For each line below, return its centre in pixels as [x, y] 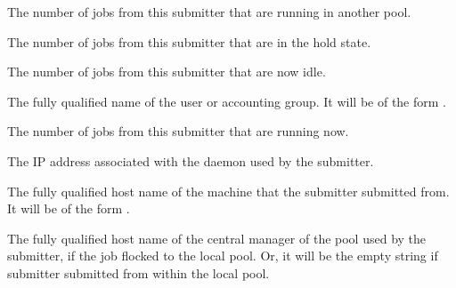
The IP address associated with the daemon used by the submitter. [191, 160]
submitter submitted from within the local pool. [138, 272]
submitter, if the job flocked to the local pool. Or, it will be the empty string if [223, 256]
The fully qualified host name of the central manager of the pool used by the [217, 238]
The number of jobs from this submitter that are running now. [178, 131]
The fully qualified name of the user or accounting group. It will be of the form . [227, 101]
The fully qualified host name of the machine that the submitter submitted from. [228, 191]
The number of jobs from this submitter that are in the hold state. [189, 41]
